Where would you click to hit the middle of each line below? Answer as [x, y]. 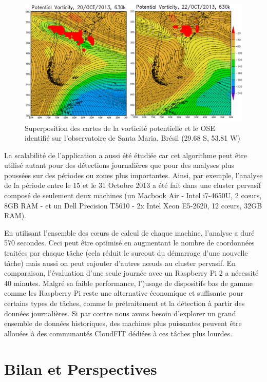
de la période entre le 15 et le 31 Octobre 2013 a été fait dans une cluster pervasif [133, 185]
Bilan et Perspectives [81, 368]
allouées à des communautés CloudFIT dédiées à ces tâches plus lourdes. [118, 333]
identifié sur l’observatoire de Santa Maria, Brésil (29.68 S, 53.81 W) [132, 138]
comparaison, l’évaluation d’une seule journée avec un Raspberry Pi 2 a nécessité [131, 273]
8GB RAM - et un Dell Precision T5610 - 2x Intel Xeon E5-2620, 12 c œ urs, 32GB [133, 205]
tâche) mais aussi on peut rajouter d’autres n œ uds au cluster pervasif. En [120, 263]
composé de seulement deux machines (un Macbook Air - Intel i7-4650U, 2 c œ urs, [133, 195]
